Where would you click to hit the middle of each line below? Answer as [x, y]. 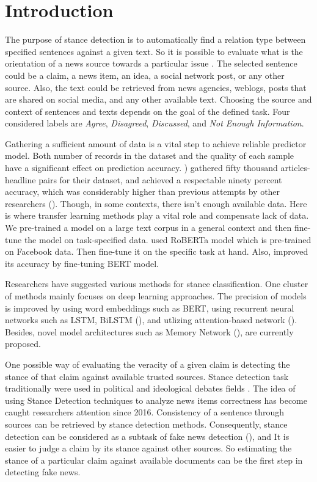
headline [20, 179]
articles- [295, 168]
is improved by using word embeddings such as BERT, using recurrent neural [150, 308]
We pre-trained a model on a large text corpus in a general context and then [148, 228]
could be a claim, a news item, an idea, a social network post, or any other [145, 75]
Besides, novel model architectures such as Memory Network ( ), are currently [149, 331]
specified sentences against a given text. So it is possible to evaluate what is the [154, 51]
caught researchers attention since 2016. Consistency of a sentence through [145, 412]
